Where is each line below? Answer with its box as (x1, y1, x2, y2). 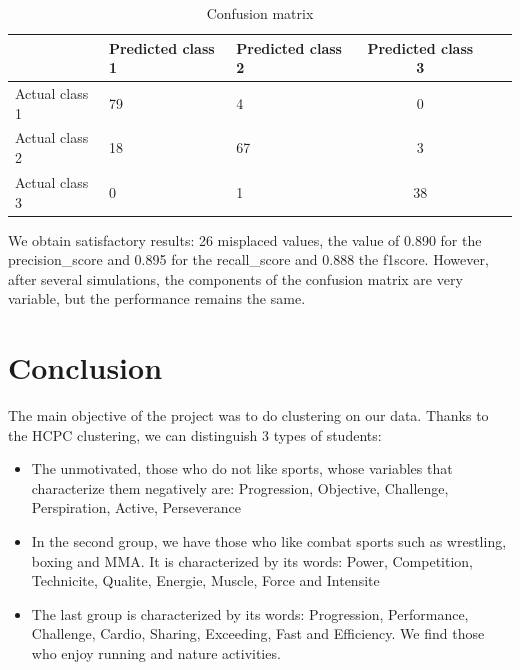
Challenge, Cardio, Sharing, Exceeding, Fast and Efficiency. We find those (31, 623, 485, 644)
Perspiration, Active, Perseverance (31, 497, 241, 518)
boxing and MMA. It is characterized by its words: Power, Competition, (31, 550, 473, 571)
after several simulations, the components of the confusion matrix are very (8, 268, 463, 289)
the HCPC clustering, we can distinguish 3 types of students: (8, 424, 382, 445)
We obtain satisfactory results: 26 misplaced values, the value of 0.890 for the (8, 229, 482, 250)
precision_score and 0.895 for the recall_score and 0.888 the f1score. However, (8, 249, 489, 270)
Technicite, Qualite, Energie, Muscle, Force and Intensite (31, 570, 380, 591)
